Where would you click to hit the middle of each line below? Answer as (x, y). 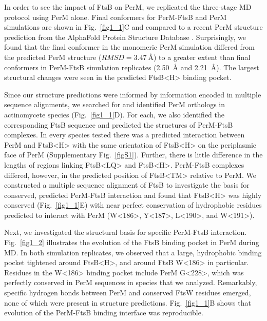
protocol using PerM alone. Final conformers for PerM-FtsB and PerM (116, 17)
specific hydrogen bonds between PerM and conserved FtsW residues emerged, (128, 293)
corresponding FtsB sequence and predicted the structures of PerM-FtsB (119, 124)
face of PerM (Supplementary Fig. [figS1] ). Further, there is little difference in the (133, 155)
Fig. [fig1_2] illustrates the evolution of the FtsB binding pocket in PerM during (132, 242)
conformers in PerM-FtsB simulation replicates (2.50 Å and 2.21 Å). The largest (132, 67)
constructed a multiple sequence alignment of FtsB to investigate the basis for (127, 185)
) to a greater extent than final (202, 57)
